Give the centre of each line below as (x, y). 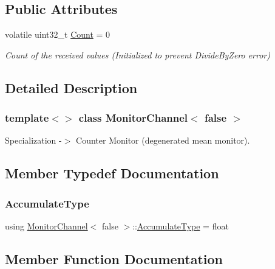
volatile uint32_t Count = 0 (58, 34)
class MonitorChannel (133, 118)
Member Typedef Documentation (112, 173)
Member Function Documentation (114, 258)
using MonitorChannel (46, 225)
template (27, 118)
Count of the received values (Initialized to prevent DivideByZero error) (138, 54)
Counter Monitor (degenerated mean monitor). (163, 140)
